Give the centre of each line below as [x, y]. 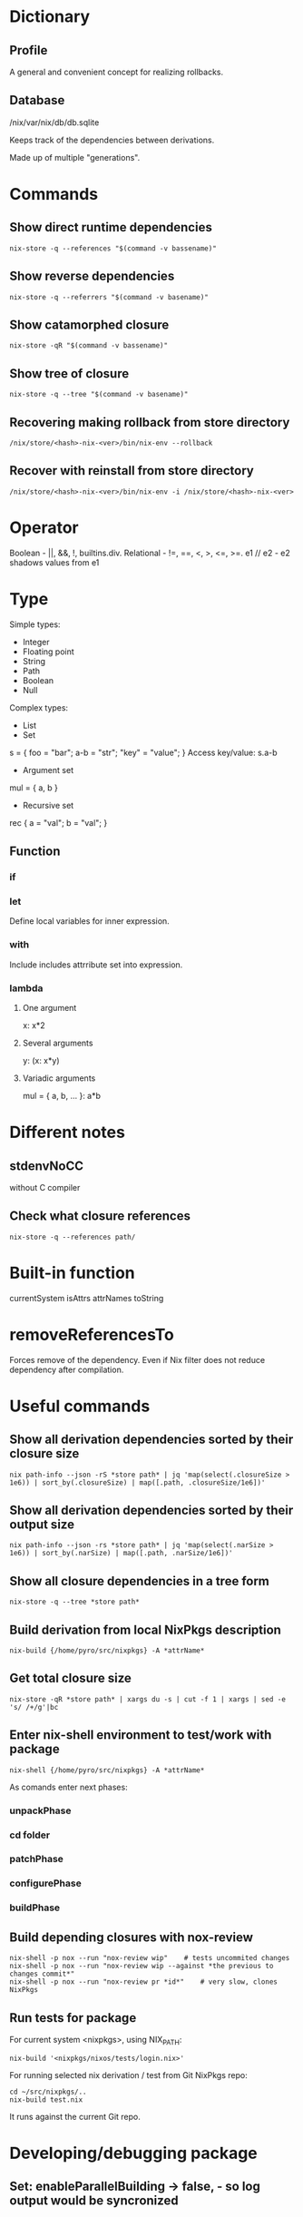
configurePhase [45, 1883]
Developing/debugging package [134, 2153]
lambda [26, 988]
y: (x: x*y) [41, 1060]
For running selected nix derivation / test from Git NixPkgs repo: [128, 2075]
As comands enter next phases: [69, 1787]
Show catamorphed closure [89, 325]
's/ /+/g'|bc [34, 1707]
